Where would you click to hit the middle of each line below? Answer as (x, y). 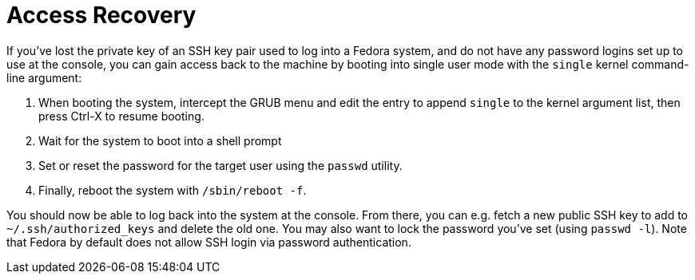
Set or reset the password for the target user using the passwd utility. (220, 165)
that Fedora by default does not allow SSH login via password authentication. (209, 242)
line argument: (44, 77)
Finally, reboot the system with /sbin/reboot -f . (173, 190)
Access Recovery (101, 15)
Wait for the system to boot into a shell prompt (160, 140)
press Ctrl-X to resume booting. (121, 116)
